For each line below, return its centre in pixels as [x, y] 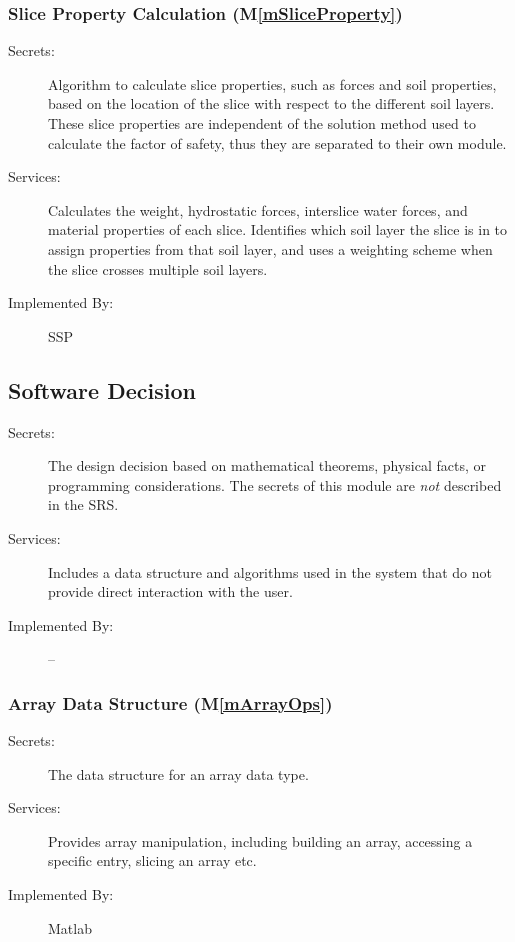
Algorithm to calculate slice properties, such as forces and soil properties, [272, 83]
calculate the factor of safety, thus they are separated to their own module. [277, 142]
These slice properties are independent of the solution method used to [262, 123]
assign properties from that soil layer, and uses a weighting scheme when [270, 248]
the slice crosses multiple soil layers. [158, 268]
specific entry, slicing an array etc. [152, 860]
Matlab [70, 927]
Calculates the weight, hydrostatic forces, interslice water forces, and [258, 209]
